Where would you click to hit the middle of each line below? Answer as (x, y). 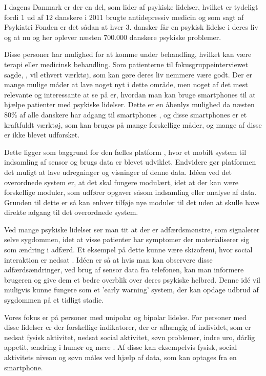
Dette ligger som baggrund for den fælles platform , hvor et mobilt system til (125, 152)
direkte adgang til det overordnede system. (71, 212)
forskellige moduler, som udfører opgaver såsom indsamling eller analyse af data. (130, 192)
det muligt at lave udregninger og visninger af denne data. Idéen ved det (118, 172)
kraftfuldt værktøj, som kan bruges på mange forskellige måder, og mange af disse (133, 124)
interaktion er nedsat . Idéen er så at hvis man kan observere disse (108, 259)
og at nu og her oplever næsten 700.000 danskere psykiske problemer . (113, 37)
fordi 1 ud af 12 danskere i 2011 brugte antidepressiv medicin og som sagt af (124, 17)
